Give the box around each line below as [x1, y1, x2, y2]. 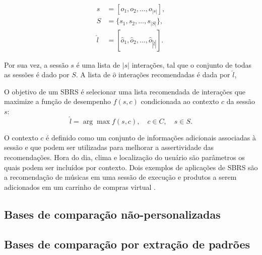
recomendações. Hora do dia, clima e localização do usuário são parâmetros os [4, 151, 245, 162]
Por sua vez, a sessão [4, 59, 69, 70]
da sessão [226, 96, 255, 107]
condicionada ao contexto [141, 96, 219, 107]
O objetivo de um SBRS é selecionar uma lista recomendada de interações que [4, 86, 246, 96]
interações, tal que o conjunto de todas [132, 59, 252, 70]
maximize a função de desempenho [4, 96, 111, 107]
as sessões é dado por [4, 69, 70, 80]
